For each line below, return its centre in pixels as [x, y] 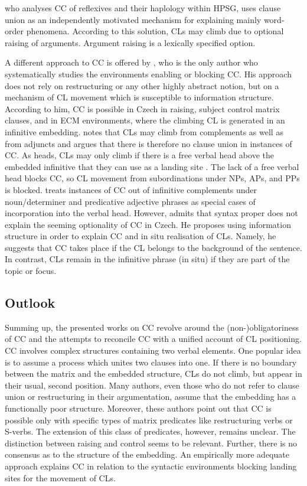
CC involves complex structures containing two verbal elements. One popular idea [153, 350]
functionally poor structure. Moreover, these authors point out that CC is [138, 408]
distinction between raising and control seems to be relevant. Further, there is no [151, 443]
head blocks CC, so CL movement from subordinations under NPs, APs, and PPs [152, 178]
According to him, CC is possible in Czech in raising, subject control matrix [142, 108]
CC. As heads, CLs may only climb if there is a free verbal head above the [139, 155]
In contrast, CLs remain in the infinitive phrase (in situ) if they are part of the [147, 259]
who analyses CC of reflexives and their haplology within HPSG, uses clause [143, 8]
